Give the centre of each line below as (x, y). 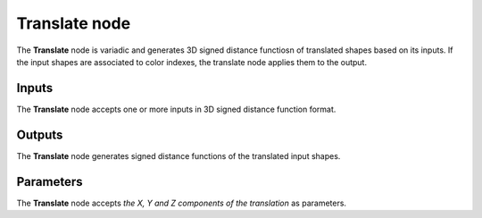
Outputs (40, 134)
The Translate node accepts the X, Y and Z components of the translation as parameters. (182, 203)
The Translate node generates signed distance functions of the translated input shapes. (179, 155)
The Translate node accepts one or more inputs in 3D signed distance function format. (176, 109)
